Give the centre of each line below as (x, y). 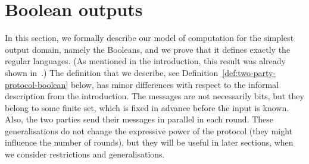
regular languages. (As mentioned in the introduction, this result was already (145, 61)
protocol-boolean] (37, 84)
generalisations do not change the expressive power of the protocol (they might (149, 130)
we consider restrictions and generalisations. (85, 154)
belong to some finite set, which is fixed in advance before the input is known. (147, 107)
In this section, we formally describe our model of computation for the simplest (149, 38)
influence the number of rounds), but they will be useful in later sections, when (149, 142)
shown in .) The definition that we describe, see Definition (112, 72)
